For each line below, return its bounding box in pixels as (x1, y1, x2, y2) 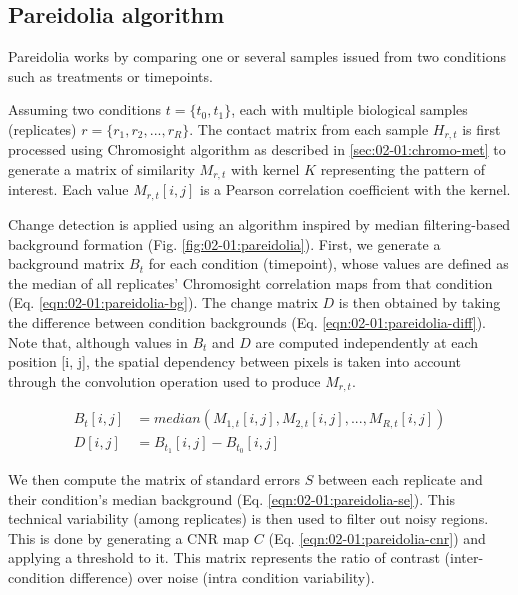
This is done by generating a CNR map (8, 527, 250, 548)
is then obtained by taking (338, 292, 501, 313)
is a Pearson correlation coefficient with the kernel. (200, 179, 511, 200)
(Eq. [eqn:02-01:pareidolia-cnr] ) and (268, 527, 486, 548)
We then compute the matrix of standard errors (8, 469, 301, 490)
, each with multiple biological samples (231, 99, 468, 120)
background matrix (8, 253, 125, 274)
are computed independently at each (255, 331, 479, 352)
